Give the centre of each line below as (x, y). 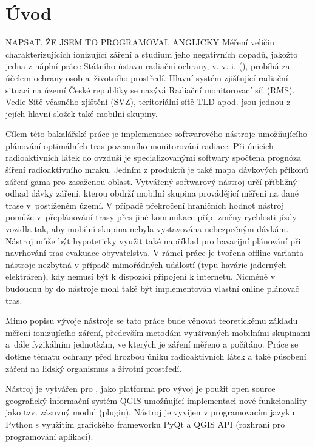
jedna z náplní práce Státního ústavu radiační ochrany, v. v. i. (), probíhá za (148, 66)
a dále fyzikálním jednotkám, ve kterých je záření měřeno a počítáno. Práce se (152, 344)
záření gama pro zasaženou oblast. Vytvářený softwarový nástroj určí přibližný (151, 181)
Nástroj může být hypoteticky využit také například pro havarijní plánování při (153, 240)
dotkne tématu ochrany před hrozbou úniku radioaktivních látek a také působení (156, 356)
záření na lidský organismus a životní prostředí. (94, 368)
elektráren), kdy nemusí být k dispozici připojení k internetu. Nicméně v (141, 276)
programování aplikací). (49, 436)
